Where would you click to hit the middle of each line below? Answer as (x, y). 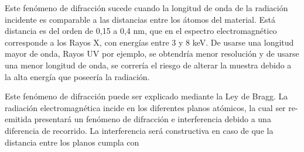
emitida (18, 119)
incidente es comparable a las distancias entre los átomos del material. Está (140, 19)
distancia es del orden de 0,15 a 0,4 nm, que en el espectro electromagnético (141, 31)
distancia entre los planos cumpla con (72, 142)
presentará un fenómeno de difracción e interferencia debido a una (153, 119)
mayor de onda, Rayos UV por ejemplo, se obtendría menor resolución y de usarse (152, 53)
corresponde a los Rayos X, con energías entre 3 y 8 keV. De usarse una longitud (149, 42)
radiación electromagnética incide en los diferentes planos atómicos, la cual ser (145, 107)
